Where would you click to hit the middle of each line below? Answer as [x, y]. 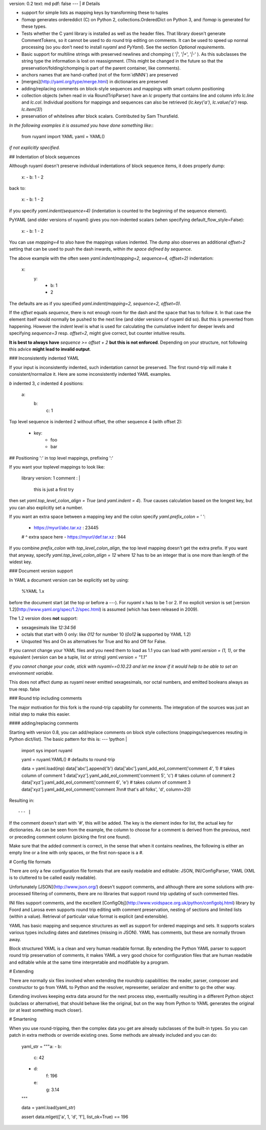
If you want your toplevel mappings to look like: [57, 467]
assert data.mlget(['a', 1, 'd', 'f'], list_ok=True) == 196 [75, 1117]
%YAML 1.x [33, 591]
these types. [34, 27]
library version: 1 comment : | [51, 478]
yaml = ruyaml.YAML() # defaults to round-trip [68, 759]
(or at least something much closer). [46, 1010]
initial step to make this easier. [40, 714]
